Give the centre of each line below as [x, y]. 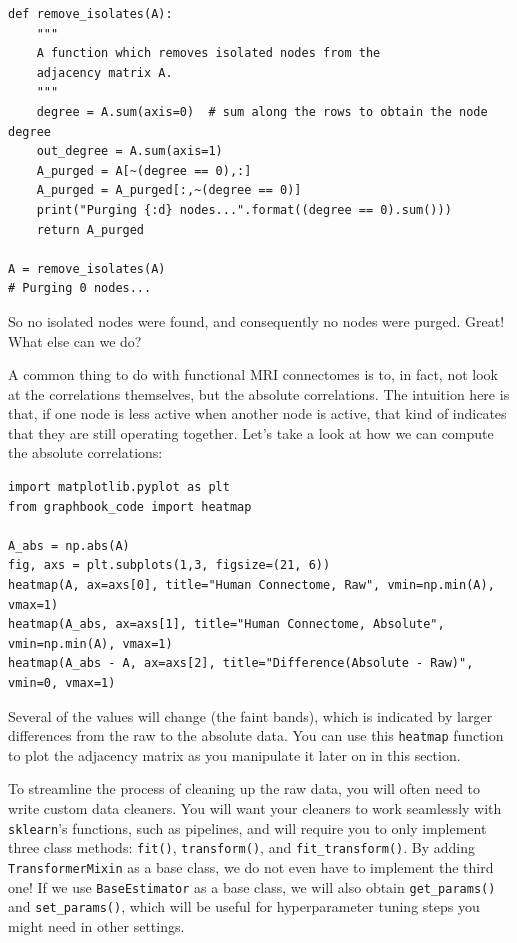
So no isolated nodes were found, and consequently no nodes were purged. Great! [256, 320]
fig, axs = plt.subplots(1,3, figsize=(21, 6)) [169, 565]
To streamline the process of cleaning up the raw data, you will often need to [244, 788]
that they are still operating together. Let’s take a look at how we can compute [251, 432]
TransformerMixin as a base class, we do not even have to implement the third [251, 866]
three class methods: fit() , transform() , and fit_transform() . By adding [242, 847]
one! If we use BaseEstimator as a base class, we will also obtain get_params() [252, 886]
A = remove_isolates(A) [87, 268]
